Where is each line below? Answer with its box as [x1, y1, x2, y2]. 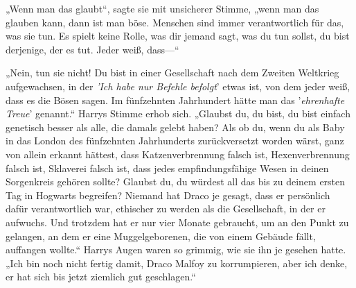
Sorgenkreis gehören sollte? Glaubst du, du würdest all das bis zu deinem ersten [6, 174, 346, 189]
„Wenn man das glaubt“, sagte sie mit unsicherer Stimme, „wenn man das [6, 1, 319, 15]
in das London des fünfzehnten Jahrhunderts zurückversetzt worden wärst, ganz [6, 133, 344, 148]
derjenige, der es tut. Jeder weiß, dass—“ [6, 42, 179, 56]
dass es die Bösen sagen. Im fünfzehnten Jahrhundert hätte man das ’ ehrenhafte [6, 92, 345, 107]
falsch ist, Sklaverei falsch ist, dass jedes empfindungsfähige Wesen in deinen [6, 160, 329, 175]
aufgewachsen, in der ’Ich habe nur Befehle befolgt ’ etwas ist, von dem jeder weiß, [6, 78, 350, 93]
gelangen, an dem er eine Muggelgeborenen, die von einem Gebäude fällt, [6, 228, 316, 243]
